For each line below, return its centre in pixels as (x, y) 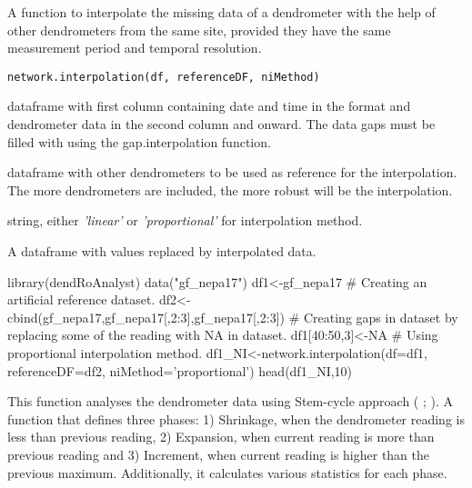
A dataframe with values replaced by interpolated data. (162, 251)
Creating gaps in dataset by (381, 317)
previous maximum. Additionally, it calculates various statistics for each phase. (227, 472)
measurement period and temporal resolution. (135, 48)
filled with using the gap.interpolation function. (139, 141)
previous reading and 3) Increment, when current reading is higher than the (219, 454)
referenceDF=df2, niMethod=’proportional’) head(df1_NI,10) (180, 370)
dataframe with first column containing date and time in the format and (209, 106)
